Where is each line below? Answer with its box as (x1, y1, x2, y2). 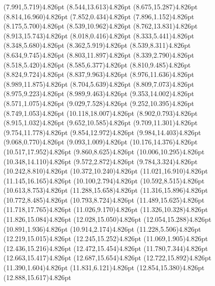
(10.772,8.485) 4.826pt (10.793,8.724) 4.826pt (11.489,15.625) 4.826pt (3, 194, 205, 205)
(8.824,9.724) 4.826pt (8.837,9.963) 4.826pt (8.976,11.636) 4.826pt (3, 69, 194, 79)
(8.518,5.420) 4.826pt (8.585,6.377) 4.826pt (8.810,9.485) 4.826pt (3, 59, 191, 70)
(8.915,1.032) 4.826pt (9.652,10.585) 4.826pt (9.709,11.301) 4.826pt (3, 117, 198, 128)
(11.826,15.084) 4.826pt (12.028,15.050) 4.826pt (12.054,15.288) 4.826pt (3, 214, 212, 224)
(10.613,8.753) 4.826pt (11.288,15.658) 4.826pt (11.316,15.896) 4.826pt (3, 185, 208, 195)
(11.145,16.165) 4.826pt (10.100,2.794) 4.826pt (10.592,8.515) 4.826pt (3, 175, 205, 185)
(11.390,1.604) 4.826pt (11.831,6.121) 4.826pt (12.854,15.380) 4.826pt (3, 262, 205, 273)
